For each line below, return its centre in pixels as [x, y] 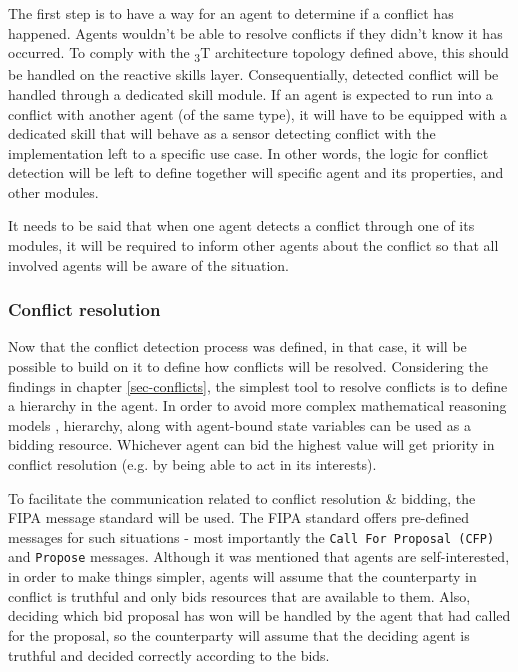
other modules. [53, 191]
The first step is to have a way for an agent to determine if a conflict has [231, 13]
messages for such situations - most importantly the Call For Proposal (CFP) [251, 536]
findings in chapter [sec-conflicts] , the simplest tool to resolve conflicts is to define [258, 385]
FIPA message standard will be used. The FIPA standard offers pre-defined [239, 517]
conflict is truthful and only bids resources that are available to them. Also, [239, 595]
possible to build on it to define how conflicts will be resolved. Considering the [248, 366]
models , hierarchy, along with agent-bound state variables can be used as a [239, 424]
